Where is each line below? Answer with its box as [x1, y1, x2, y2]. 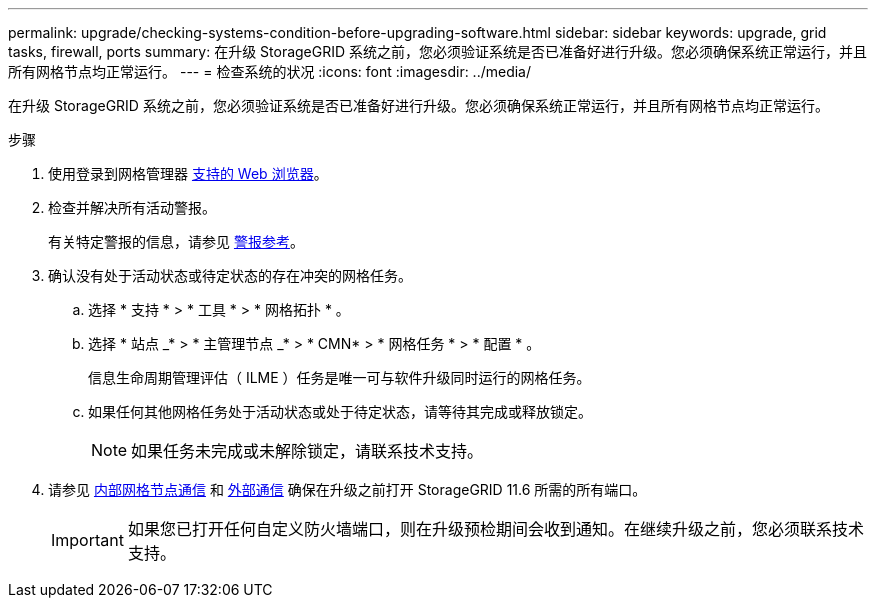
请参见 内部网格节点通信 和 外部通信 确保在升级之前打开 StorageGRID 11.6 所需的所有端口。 [48, 481, 647, 498]
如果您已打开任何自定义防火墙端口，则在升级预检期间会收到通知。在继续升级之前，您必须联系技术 [127, 519, 864, 539]
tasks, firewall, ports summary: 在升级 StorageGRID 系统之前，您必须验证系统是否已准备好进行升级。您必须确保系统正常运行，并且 [8, 43, 868, 60]
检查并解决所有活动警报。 [48, 199, 216, 216]
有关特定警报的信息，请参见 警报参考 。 [48, 233, 304, 250]
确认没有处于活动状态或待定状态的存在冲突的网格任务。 [48, 267, 412, 284]
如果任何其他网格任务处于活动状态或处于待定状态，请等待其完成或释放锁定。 [88, 403, 592, 420]
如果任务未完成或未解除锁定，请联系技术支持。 [131, 441, 484, 461]
